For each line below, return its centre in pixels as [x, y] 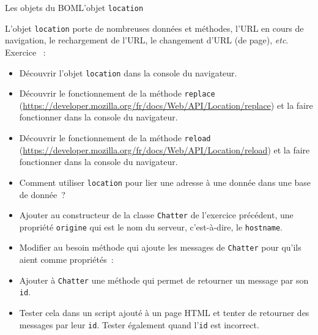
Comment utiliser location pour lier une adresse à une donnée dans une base [165, 182]
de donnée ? [42, 194]
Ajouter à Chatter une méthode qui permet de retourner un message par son [164, 280]
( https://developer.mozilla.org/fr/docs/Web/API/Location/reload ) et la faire [165, 149]
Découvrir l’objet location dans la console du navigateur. [128, 72]
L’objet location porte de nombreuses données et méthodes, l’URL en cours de [154, 28]
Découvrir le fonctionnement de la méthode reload [115, 138]
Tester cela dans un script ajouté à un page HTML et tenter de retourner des [164, 312]
